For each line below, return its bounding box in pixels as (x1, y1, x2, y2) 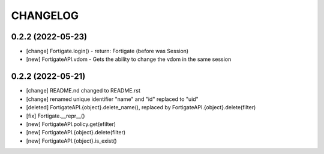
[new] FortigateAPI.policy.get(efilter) (26, 120, 116, 128)
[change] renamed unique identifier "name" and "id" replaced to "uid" (26, 96, 199, 103)
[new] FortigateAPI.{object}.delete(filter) (26, 129, 126, 136)
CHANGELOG (11, 9, 79, 22)
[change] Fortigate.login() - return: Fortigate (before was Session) (26, 48, 189, 55)
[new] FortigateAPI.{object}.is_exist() (26, 137, 117, 144)
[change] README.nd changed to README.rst (26, 87, 141, 94)
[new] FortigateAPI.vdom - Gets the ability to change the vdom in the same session (26, 56, 232, 63)
